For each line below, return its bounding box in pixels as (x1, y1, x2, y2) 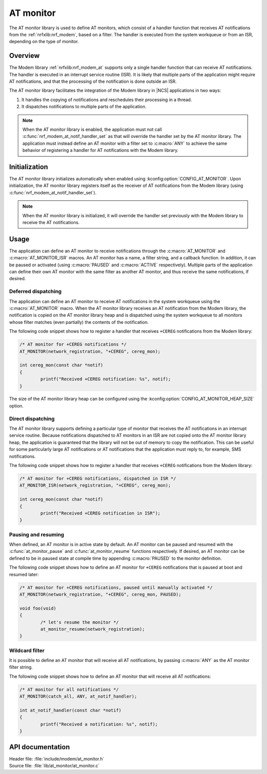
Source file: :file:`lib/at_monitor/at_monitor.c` (9, 763, 100, 769)
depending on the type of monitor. (9, 39, 79, 45)
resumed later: (9, 571, 39, 577)
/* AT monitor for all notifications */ (19, 687, 119, 692)
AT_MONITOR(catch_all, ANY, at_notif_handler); (19, 694, 137, 699)
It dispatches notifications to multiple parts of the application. (21, 104, 147, 110)
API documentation (9, 743, 70, 751)
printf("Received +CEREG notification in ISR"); (40, 510, 161, 516)
